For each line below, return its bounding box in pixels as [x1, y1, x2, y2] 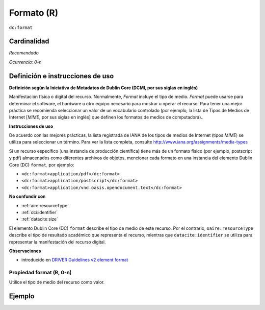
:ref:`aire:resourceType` [21, 202, 69, 208]
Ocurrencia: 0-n [9, 59, 42, 65]
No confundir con [9, 193, 46, 199]
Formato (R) [9, 7, 58, 18]
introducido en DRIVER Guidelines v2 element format [21, 257, 129, 263]
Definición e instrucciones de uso [9, 72, 114, 80]
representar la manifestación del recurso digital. [9, 239, 106, 245]
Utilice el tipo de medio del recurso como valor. [9, 279, 105, 285]
